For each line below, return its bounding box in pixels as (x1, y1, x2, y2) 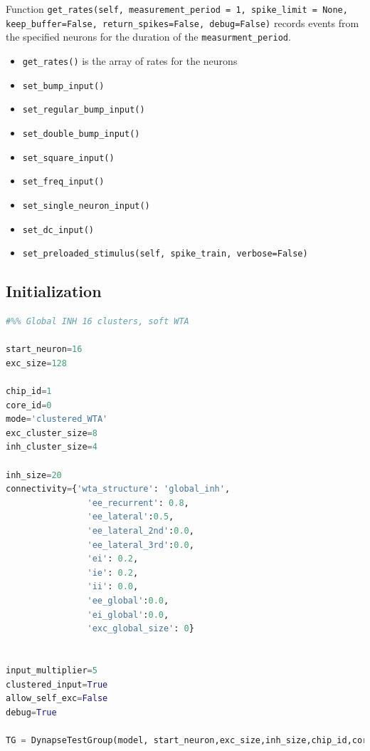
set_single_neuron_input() (22, 200, 150, 211)
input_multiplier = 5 (6, 665, 97, 675)
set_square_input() (22, 152, 115, 163)
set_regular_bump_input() (22, 105, 145, 115)
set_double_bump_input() (22, 128, 140, 139)
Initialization (6, 280, 102, 302)
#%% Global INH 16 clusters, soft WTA (6, 316, 189, 327)
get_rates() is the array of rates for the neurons (22, 53, 238, 68)
